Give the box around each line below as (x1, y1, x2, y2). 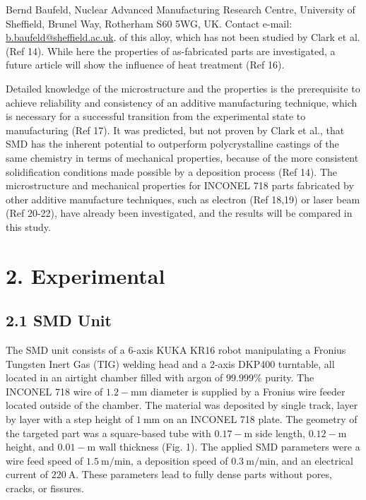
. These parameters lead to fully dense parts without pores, (76, 467, 332, 482)
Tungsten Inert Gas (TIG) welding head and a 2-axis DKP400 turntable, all (6, 356, 335, 371)
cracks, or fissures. (6, 481, 84, 496)
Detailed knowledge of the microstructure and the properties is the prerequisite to (6, 81, 360, 95)
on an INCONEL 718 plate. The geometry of (163, 412, 358, 427)
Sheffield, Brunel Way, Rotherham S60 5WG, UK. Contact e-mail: (6, 16, 293, 30)
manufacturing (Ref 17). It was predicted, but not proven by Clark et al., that (6, 122, 345, 137)
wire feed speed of (6, 453, 83, 468)
